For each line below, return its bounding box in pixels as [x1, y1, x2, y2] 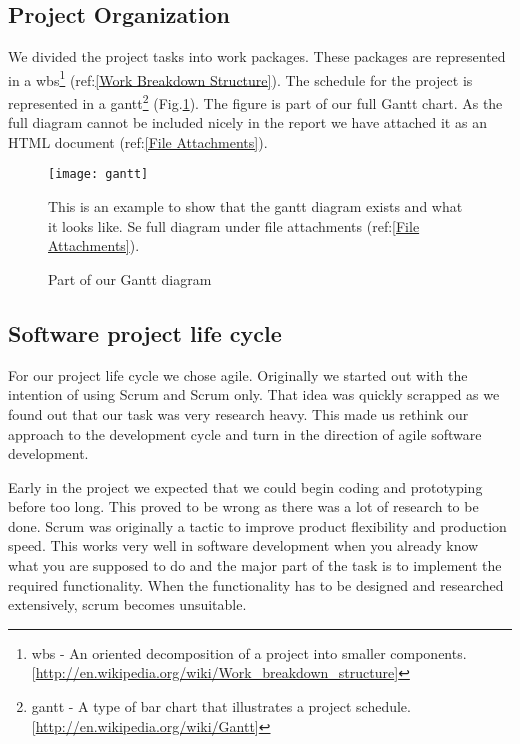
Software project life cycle [8, 317, 282, 348]
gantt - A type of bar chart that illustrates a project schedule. [31, 696, 411, 717]
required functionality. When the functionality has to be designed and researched [8, 574, 504, 595]
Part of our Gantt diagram [48, 268, 212, 289]
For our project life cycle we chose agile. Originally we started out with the [8, 364, 468, 385]
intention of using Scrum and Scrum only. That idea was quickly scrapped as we [8, 384, 500, 405]
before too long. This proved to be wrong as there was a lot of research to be [8, 496, 479, 517]
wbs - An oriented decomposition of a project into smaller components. [31, 642, 467, 663]
